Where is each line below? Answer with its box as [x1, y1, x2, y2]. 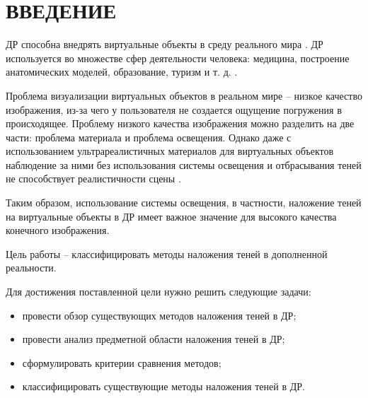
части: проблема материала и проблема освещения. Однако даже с [6, 129, 292, 144]
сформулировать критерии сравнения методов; [22, 355, 222, 370]
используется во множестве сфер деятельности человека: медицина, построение [6, 50, 350, 65]
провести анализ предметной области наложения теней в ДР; [22, 332, 285, 346]
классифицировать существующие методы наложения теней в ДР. [22, 379, 305, 394]
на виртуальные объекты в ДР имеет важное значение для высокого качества [6, 209, 337, 223]
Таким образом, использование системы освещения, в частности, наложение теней [6, 195, 362, 210]
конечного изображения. [6, 223, 110, 238]
